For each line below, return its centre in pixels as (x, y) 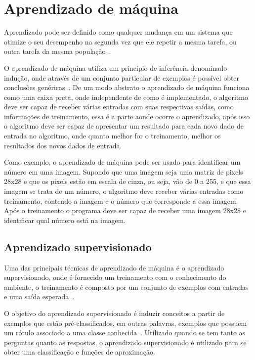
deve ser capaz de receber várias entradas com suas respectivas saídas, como (119, 107)
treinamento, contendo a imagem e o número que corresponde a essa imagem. (121, 201)
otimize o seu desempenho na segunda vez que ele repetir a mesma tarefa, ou (120, 41)
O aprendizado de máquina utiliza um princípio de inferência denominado (116, 67)
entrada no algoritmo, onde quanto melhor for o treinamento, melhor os (112, 136)
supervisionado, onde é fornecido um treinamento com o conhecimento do (115, 277)
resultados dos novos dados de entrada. (63, 145)
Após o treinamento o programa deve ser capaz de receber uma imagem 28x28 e (125, 210)
